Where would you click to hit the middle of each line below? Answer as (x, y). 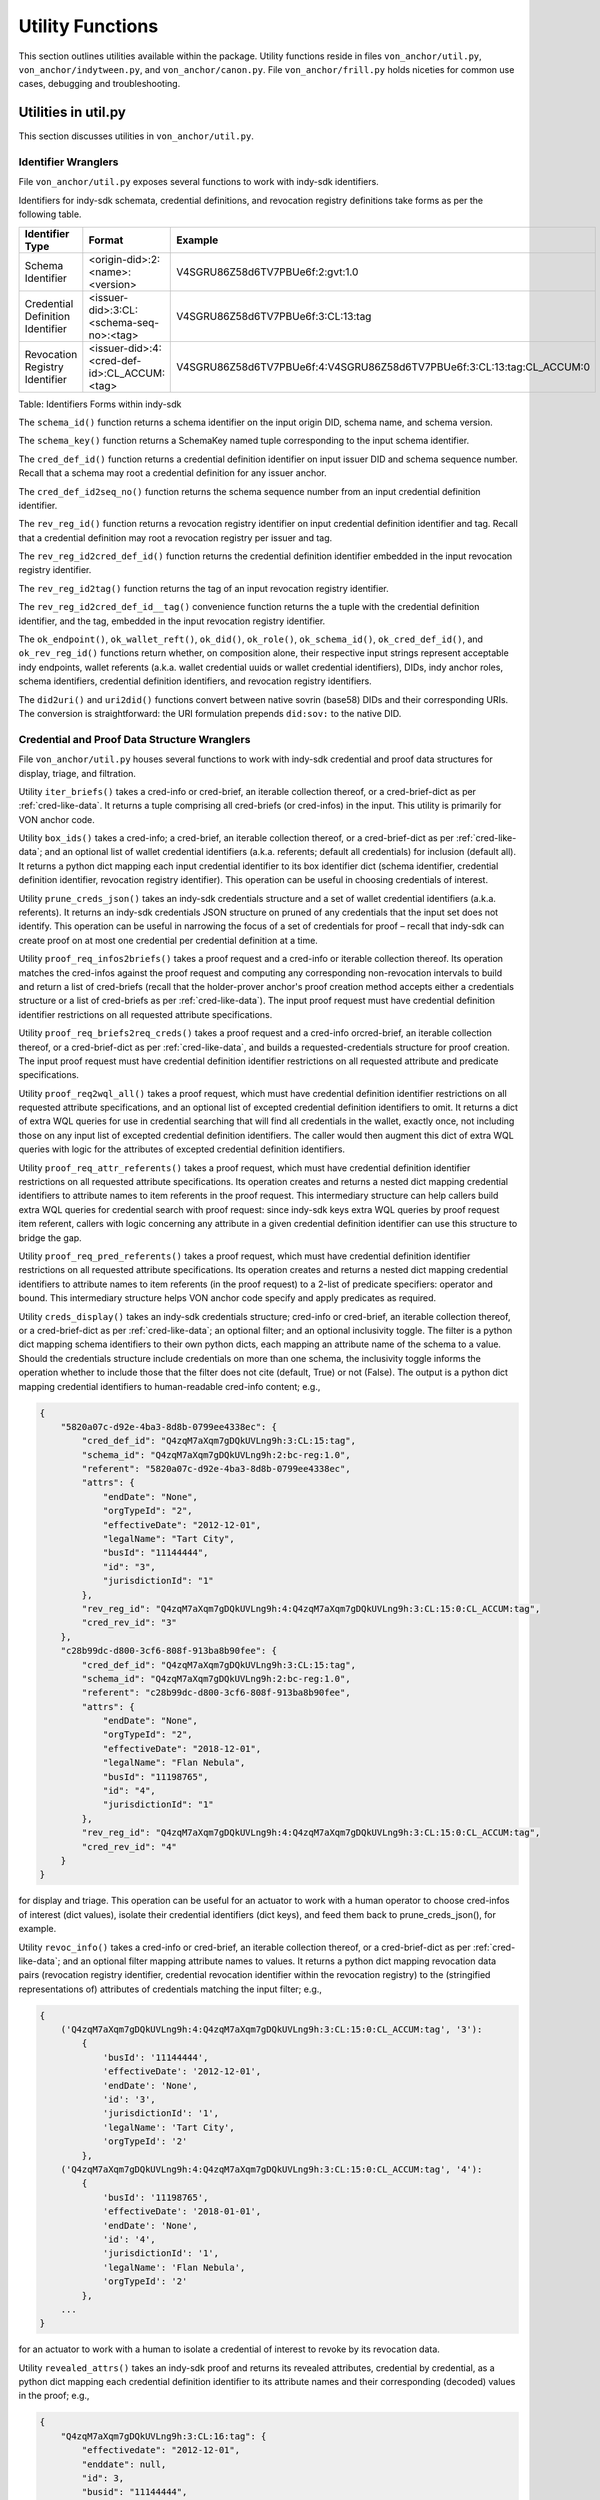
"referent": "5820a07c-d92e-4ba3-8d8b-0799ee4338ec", (216, 1469)
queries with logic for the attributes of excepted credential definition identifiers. (181, 1149)
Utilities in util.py (72, 112)
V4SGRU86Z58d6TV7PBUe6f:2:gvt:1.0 (267, 272)
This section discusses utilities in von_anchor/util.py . (136, 136)
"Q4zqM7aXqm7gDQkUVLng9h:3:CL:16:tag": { (163, 2436)
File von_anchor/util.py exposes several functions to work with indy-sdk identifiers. (198, 182)
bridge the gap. (50, 1237)
